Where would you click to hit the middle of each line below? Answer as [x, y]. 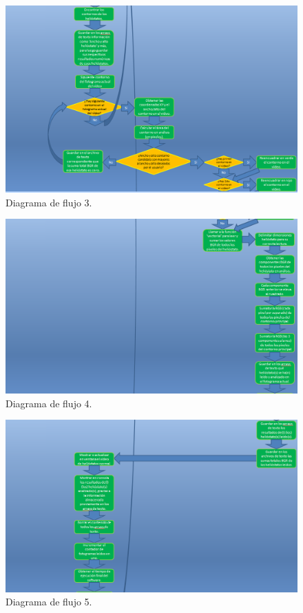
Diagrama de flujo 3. [49, 202]
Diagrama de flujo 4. [49, 403]
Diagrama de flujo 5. [49, 602]
